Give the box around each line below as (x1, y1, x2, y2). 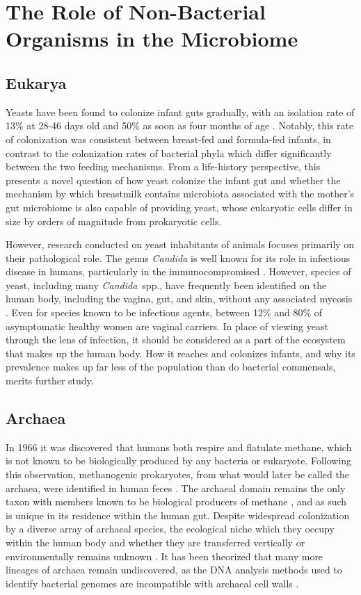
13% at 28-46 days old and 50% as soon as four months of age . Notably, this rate (6, 118, 354, 133)
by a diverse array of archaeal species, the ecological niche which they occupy (6, 521, 335, 536)
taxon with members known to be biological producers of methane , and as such (6, 494, 347, 509)
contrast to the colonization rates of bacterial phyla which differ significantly (6, 145, 332, 160)
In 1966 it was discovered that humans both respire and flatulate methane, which (6, 439, 352, 454)
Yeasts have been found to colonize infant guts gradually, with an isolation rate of (6, 104, 355, 119)
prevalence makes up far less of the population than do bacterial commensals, (6, 359, 336, 374)
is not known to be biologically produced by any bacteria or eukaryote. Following (6, 453, 352, 468)
